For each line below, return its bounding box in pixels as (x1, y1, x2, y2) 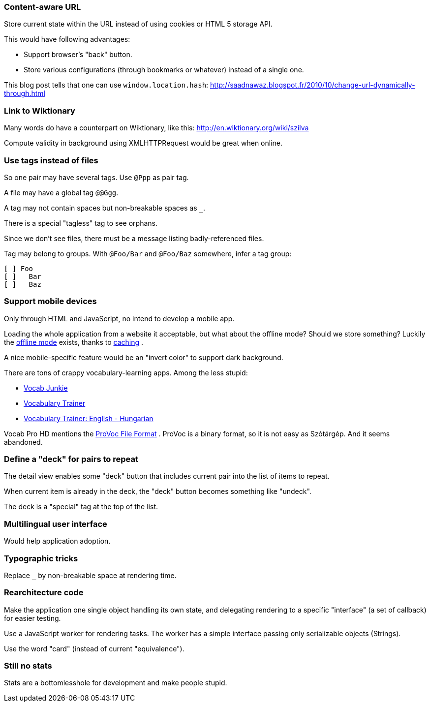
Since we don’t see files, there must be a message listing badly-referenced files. (4, 234, 264, 243)
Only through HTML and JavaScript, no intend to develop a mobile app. (4, 314, 235, 323)
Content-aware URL (4, 2, 81, 12)
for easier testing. (4, 614, 61, 622)
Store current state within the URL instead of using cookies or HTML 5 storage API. (4, 20, 273, 29)
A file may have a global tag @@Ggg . (4, 188, 119, 197)
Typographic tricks (4, 553, 78, 563)
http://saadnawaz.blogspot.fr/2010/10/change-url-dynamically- (210, 81, 415, 90)
